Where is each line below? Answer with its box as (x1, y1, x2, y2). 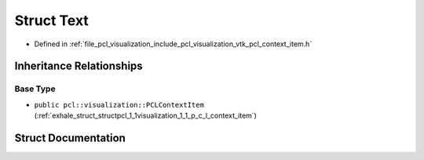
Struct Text (14, 12, 90, 29)
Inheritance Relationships (14, 60, 143, 73)
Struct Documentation (14, 131, 126, 144)
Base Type (14, 83, 56, 94)
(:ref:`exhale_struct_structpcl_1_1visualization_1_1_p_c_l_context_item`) (34, 111, 257, 121)
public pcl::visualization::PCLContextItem (34, 100, 204, 109)
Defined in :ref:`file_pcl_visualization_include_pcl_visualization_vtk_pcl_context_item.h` (34, 39, 313, 49)
